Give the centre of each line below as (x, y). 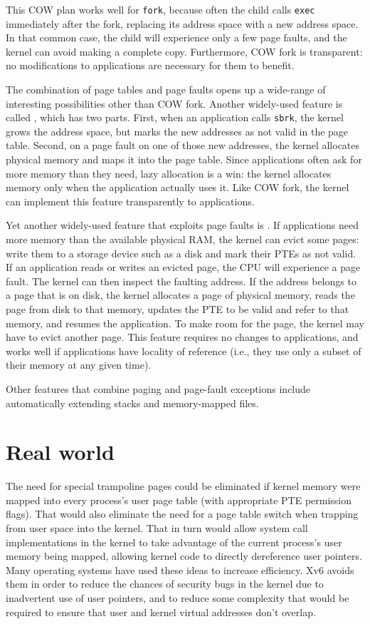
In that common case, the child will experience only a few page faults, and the (176, 37)
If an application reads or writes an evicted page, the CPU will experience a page (183, 267)
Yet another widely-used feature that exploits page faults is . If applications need (182, 225)
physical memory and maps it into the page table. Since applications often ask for (184, 159)
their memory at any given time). (79, 365)
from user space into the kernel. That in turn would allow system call (157, 528)
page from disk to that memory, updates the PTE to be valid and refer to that (178, 309)
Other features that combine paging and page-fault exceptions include (158, 388)
